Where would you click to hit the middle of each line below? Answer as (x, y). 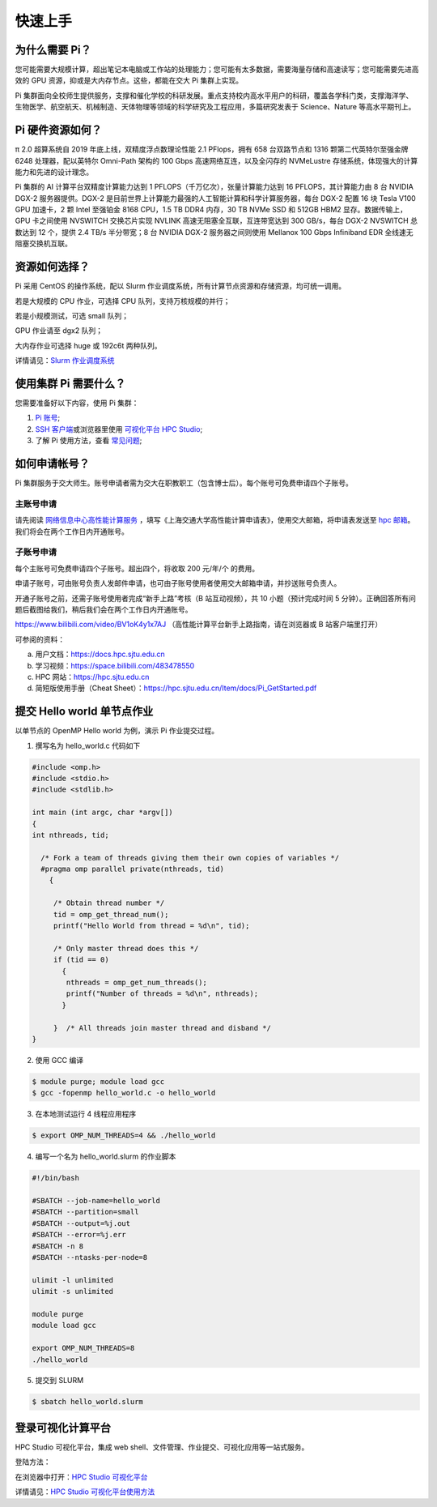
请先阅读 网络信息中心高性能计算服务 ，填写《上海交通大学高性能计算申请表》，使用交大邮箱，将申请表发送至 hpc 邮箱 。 (215, 520)
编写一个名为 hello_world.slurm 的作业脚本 (106, 1157)
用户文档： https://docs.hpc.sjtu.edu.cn (100, 654)
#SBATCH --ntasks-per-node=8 (90, 1257)
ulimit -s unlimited (72, 1291)
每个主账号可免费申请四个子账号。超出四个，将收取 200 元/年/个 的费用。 (137, 568)
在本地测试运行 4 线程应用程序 (86, 1114)
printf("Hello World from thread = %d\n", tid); (151, 926)
